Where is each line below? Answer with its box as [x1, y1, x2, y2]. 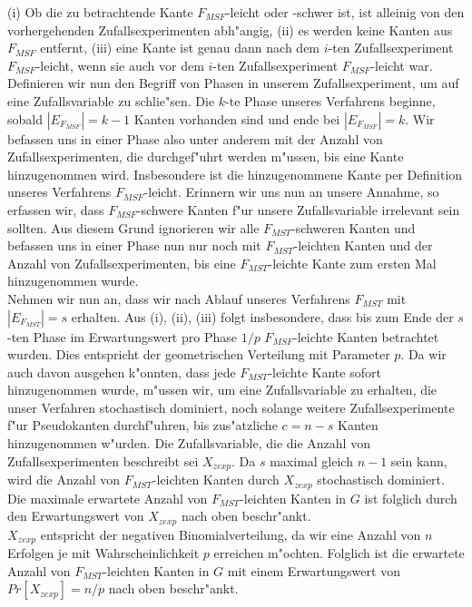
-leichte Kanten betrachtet [293, 327, 439, 346]
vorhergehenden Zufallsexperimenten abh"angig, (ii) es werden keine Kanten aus [7, 20, 453, 39]
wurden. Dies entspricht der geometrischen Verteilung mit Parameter [7, 345, 390, 364]
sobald [7, 109, 43, 128]
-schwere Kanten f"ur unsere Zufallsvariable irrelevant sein [136, 200, 460, 219]
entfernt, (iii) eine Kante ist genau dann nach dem [40, 38, 320, 57]
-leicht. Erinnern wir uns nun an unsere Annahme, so [143, 182, 439, 201]
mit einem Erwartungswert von [227, 561, 400, 580]
